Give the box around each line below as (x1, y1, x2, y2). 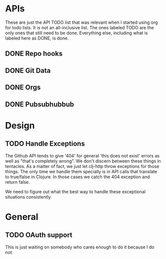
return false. (5, 179, 30, 185)
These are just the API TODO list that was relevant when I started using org (5, 19, 158, 25)
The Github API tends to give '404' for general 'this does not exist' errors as (5, 153, 160, 158)
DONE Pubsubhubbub (5, 100, 74, 108)
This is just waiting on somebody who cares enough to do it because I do (5, 244, 155, 250)
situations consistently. (5, 194, 52, 200)
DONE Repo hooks (5, 50, 63, 58)
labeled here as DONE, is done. (5, 35, 69, 41)
